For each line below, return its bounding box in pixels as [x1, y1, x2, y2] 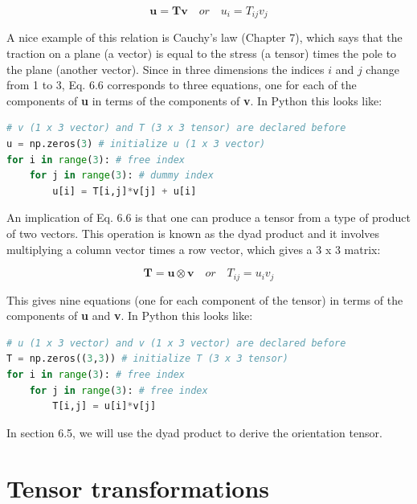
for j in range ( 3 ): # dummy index [29, 170, 214, 182]
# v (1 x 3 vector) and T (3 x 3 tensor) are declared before [6, 122, 346, 134]
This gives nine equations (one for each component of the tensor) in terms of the [6, 291, 403, 308]
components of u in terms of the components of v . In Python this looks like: [6, 92, 382, 109]
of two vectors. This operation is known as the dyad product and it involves [6, 224, 380, 241]
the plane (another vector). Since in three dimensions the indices [6, 60, 325, 77]
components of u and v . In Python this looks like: [6, 307, 253, 324]
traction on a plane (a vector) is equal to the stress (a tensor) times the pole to [6, 45, 397, 62]
